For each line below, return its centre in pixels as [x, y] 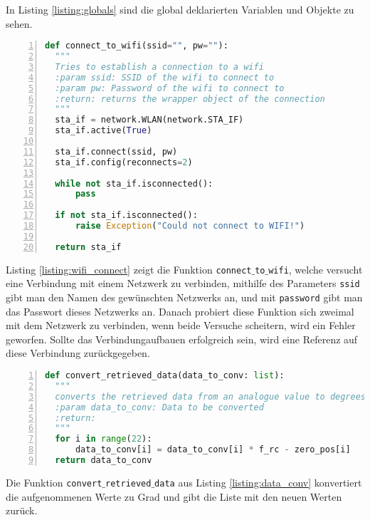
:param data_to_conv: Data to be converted [159, 407]
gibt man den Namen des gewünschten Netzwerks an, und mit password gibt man [184, 297]
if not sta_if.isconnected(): [126, 215]
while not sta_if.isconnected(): [134, 183]
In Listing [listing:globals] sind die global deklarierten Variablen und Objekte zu [180, 9]
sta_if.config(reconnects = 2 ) [124, 162]
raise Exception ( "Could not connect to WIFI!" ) [190, 226]
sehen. [19, 23]
